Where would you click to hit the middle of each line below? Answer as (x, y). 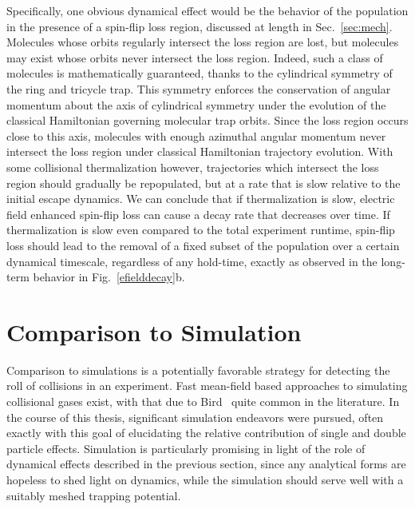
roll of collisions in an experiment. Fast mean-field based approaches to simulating (207, 386)
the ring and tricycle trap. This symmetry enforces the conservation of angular (199, 88)
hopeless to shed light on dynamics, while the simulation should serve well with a (205, 479)
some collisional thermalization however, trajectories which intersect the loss (193, 167)
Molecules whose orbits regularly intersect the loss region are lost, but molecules (203, 42)
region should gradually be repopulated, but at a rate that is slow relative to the (204, 183)
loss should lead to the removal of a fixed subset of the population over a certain (203, 245)
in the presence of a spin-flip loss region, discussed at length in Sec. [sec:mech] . (200, 26)
